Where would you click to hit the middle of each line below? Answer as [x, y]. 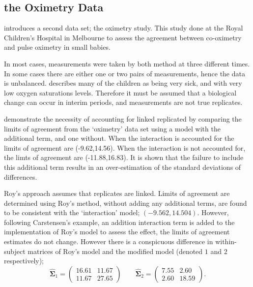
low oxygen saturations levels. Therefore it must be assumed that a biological [120, 92]
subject [15, 251]
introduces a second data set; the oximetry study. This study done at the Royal [124, 28]
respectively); [24, 261]
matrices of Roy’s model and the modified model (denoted [115, 251]
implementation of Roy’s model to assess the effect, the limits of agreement [117, 232]
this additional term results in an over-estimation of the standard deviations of [123, 167]
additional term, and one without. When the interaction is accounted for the [119, 138]
